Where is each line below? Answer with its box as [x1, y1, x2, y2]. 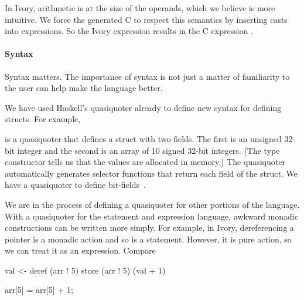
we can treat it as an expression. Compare [5, 244, 156, 257]
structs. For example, [5, 113, 81, 125]
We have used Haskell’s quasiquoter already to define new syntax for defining [5, 101, 282, 113]
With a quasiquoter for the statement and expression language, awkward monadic [5, 210, 298, 222]
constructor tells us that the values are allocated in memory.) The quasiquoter [5, 156, 285, 168]
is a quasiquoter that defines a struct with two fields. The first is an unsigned [5, 132, 282, 144]
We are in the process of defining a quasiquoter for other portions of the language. [5, 198, 300, 210]
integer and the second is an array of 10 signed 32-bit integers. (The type [17, 144, 280, 156]
